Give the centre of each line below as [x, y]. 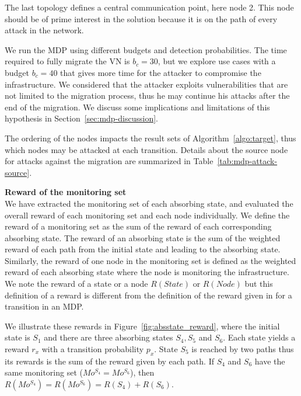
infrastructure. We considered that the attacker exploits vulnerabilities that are [146, 84]
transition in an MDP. [44, 306]
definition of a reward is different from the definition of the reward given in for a [148, 295]
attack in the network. [44, 30]
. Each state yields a [259, 337]
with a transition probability [93, 349]
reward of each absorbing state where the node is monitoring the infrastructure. [147, 272]
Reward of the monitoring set [66, 192]
